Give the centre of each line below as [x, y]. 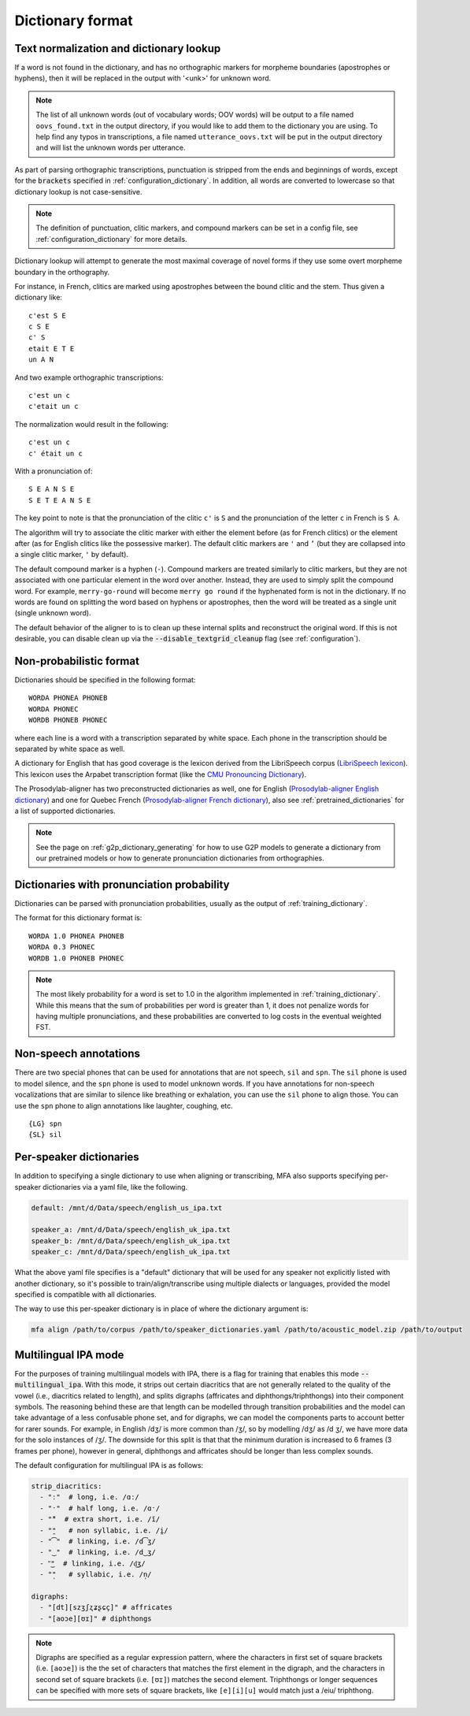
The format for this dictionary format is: [78, 918]
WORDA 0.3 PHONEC [62, 947]
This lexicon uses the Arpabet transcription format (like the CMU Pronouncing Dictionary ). [161, 774]
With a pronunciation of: [54, 471]
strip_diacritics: [67, 1486]
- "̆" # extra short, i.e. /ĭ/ [100, 1519]
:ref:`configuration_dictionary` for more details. [112, 239]
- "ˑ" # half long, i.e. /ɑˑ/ [100, 1508]
